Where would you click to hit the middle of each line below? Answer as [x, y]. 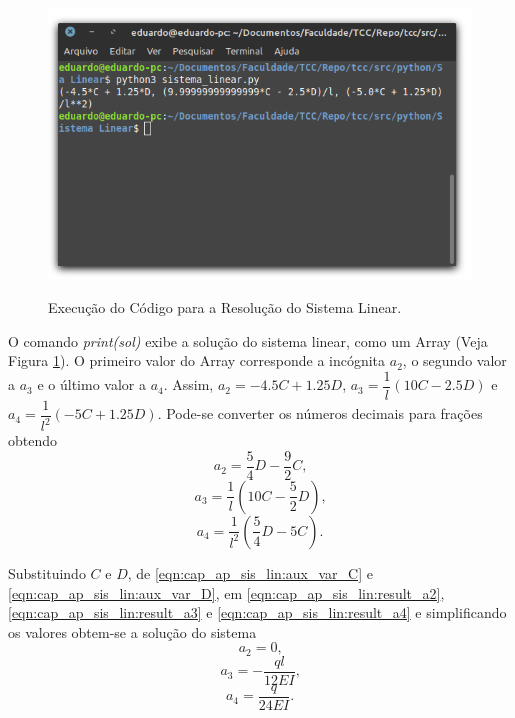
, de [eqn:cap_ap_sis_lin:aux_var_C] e [250, 572]
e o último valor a [91, 384]
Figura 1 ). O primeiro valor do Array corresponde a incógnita [197, 360]
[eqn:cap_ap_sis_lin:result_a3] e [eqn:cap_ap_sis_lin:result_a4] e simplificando [257, 612]
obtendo [33, 440]
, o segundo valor [454, 360]
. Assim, [188, 384]
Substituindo [47, 572]
